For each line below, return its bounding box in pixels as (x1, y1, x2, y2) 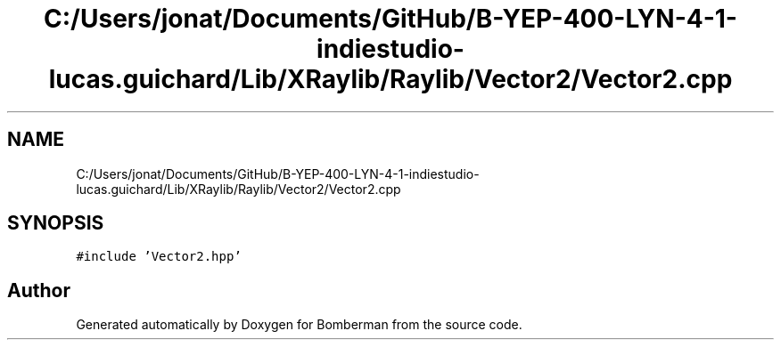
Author (7, 278, 70, 302)
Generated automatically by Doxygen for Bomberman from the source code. (76, 317, 522, 333)
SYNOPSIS (7, 212, 104, 235)
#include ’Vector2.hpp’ (76, 249, 242, 264)
